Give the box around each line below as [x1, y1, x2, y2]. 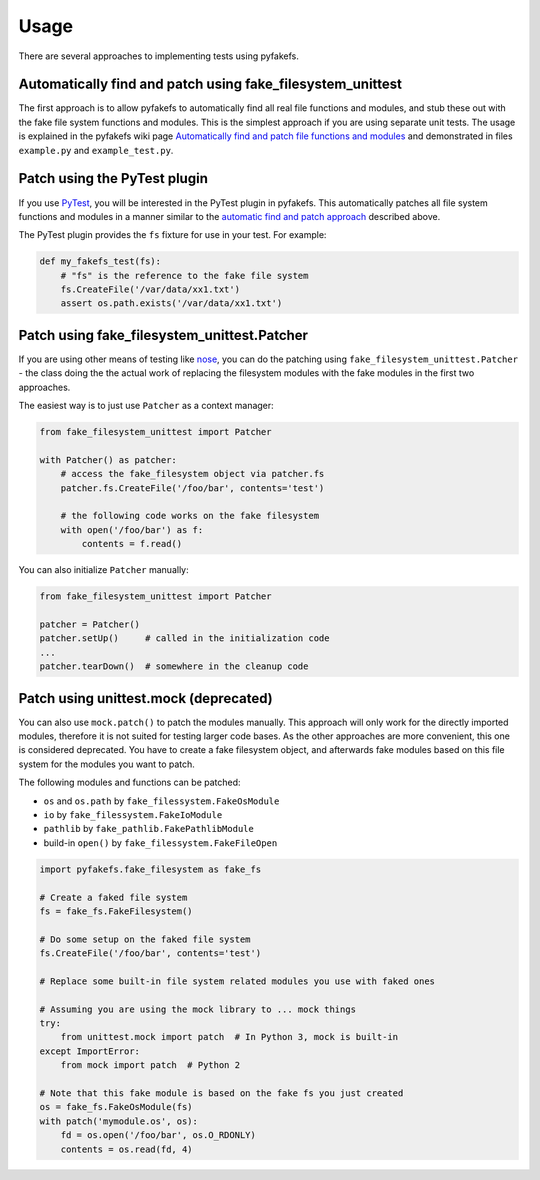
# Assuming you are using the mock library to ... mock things [39, 1003, 357, 1015]
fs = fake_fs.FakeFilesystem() [39, 905, 194, 917]
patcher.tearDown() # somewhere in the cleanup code [39, 661, 309, 672]
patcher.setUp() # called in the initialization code [39, 633, 330, 644]
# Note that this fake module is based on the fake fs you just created [39, 1088, 404, 1099]
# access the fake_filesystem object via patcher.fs [60, 468, 325, 480]
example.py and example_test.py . [18, 144, 174, 156]
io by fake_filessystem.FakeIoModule [43, 809, 223, 821]
